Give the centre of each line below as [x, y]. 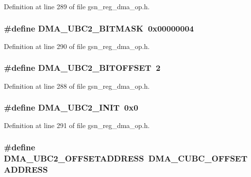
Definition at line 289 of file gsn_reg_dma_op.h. [77, 6]
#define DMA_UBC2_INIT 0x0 [71, 107]
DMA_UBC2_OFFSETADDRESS [74, 158]
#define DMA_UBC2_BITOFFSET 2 [82, 68]
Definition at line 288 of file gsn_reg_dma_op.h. [77, 86]
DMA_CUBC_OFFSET [198, 158]
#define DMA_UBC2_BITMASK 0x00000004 [99, 28]
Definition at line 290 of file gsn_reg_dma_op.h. [77, 46]
